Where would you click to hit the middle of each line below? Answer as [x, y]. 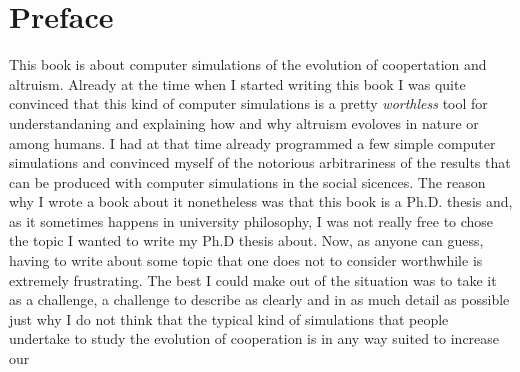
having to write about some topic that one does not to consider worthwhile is [246, 260]
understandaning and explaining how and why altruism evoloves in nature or [244, 122]
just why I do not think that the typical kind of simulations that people [229, 318]
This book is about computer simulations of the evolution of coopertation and [248, 64]
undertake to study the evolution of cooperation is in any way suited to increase [254, 338]
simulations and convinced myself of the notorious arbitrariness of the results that [260, 162]
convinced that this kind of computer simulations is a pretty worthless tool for [248, 103]
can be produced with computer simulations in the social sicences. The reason [247, 181]
